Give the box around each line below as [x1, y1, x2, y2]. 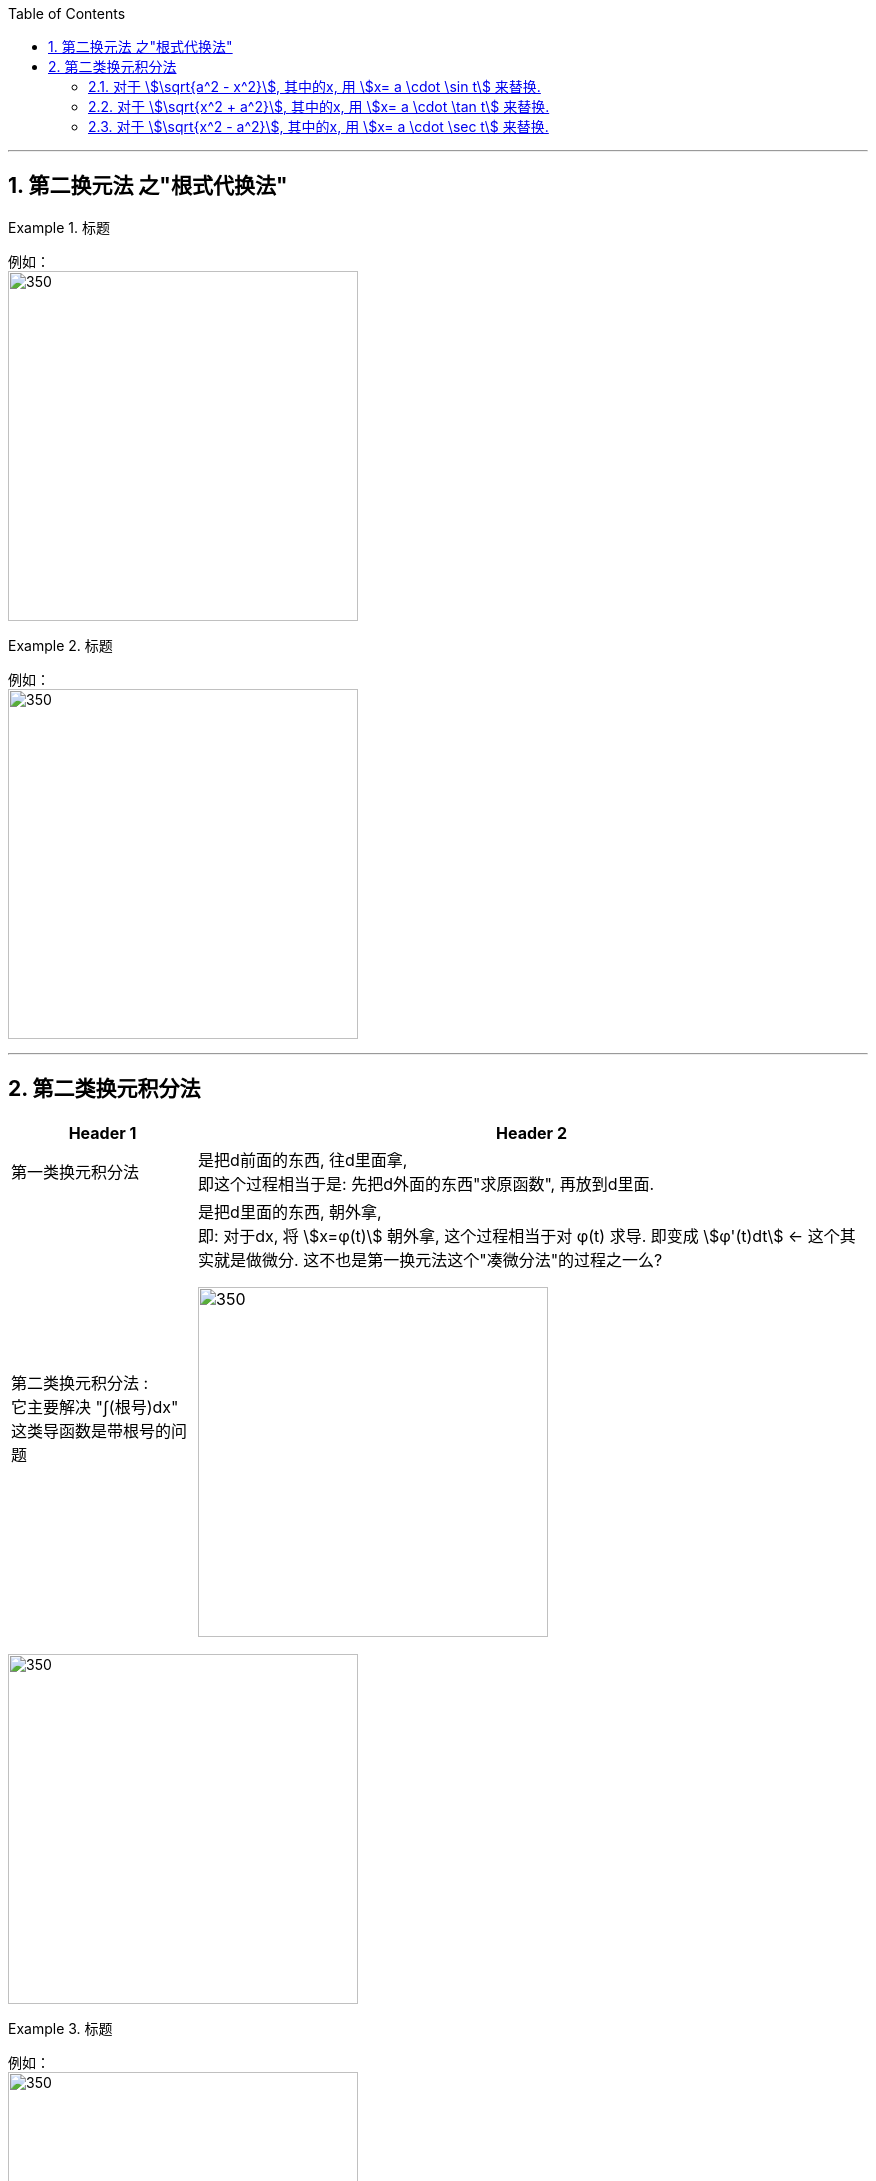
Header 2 [496, 1122, 567, 1143]
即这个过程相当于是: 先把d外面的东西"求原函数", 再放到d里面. [198, 1173, 655, 1194]
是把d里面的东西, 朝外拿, [198, 1201, 382, 1222]
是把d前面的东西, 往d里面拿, [198, 1149, 408, 1170]
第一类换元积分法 [11, 1161, 140, 1182]
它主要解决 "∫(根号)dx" [11, 1396, 179, 1417]
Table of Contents [8, 5, 126, 22]
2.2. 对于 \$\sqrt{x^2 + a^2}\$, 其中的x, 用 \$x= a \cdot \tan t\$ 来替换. [88, 98, 550, 115]
